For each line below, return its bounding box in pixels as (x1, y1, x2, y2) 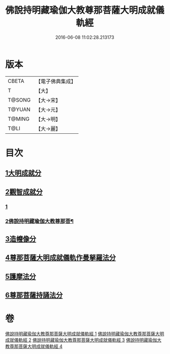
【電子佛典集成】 (35, 78, 77, 85)
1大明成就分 (5, 169, 42, 177)
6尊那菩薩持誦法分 (5, 291, 63, 299)
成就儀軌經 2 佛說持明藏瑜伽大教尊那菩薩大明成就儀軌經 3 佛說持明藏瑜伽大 (5, 337, 161, 343)
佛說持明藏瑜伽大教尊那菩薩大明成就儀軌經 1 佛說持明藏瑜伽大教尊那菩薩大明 (5, 331, 164, 336)
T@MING (8, 115, 30, 122)
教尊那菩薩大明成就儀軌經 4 (5, 343, 63, 349)
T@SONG (8, 96, 31, 104)
